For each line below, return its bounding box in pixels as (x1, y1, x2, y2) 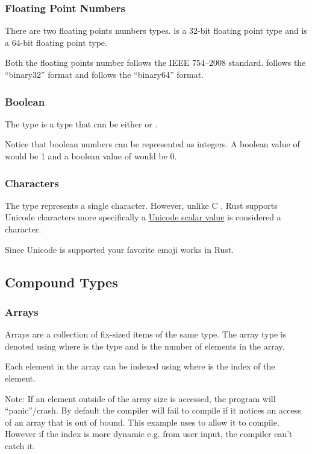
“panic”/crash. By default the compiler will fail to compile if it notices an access (5, 404, 301, 417)
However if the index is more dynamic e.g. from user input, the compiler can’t (5, 427, 293, 440)
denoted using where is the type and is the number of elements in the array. (5, 339, 285, 352)
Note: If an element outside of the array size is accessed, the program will (5, 392, 276, 404)
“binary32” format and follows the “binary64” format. (5, 68, 204, 80)
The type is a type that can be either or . (5, 117, 158, 130)
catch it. (5, 439, 36, 452)
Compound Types (5, 272, 118, 291)
